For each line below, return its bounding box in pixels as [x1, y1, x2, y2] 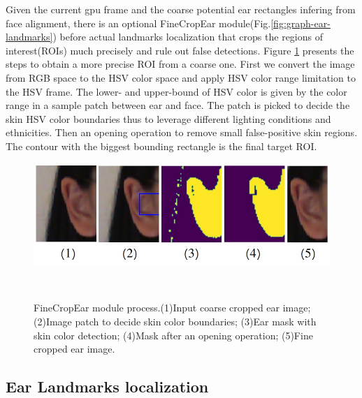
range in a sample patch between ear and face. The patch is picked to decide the [6, 98, 350, 112]
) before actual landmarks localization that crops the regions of [52, 29, 323, 44]
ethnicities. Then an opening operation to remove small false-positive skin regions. [6, 125, 358, 140]
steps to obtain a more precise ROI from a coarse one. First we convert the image [6, 57, 355, 71]
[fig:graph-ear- [270, 15, 331, 30]
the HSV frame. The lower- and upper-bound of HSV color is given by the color [6, 84, 347, 98]
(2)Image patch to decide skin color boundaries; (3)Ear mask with [34, 314, 317, 328]
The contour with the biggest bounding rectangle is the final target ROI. [6, 138, 317, 153]
